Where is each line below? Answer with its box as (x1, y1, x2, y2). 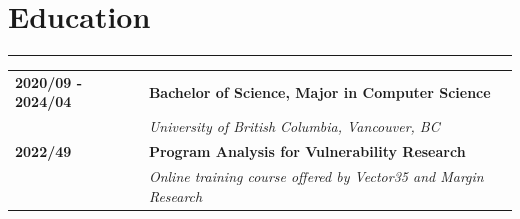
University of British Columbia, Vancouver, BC (148, 116, 440, 137)
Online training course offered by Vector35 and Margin (148, 166, 484, 186)
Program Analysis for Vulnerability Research (148, 141, 466, 162)
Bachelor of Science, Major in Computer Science (148, 81, 491, 102)
